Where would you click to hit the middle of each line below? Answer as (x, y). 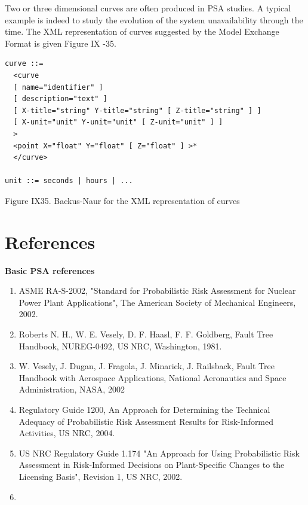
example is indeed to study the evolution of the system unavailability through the (154, 19)
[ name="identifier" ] (58, 87)
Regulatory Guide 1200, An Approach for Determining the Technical (144, 409)
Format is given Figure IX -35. (61, 43)
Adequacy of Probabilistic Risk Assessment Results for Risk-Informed (146, 421)
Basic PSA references (50, 270)
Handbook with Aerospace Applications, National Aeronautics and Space (153, 377)
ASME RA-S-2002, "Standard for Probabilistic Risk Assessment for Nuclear (157, 290)
